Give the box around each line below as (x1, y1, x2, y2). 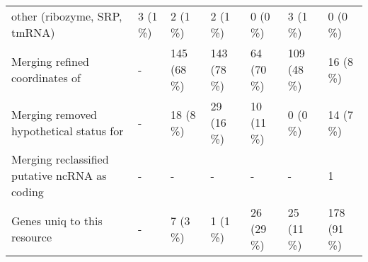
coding (11, 183, 44, 200)
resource (11, 228, 52, 245)
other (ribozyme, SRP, (11, 8, 122, 24)
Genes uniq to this (11, 212, 103, 229)
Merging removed (11, 106, 97, 123)
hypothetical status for (11, 122, 124, 139)
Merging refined (11, 52, 89, 69)
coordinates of (11, 69, 81, 86)
